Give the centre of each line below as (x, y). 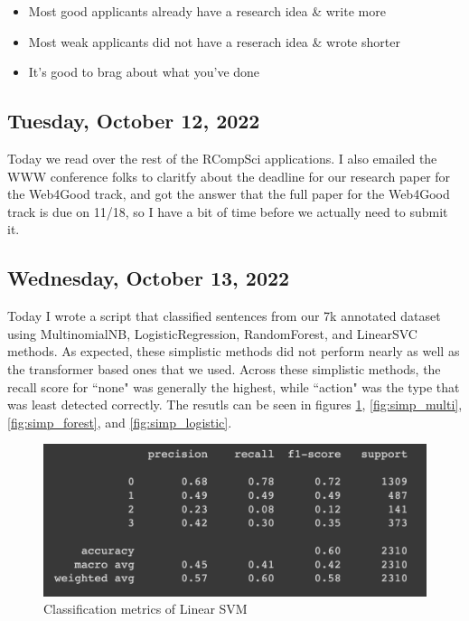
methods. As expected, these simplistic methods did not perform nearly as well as (234, 351)
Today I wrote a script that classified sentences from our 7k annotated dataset (224, 316)
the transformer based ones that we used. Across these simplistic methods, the (224, 368)
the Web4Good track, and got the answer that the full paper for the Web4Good (229, 194)
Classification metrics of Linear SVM (145, 609)
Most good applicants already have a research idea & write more (207, 11)
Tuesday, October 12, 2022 (134, 121)
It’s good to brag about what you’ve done (144, 72)
